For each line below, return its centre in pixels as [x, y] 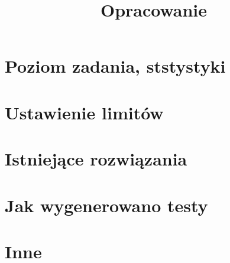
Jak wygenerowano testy [106, 205]
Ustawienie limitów [84, 112]
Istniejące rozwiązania [96, 159]
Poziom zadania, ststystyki [115, 66]
